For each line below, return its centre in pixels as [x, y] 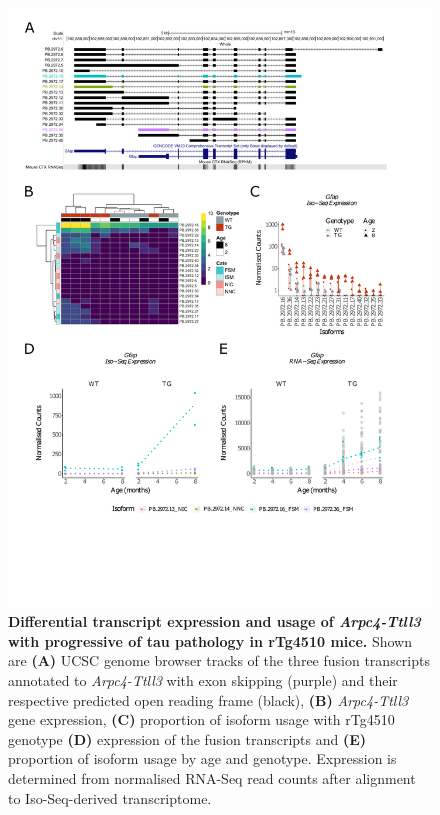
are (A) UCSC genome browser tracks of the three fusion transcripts [219, 660]
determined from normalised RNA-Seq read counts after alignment [212, 778]
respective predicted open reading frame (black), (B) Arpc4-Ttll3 [208, 699]
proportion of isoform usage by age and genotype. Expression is [202, 758]
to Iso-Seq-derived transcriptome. [110, 797]
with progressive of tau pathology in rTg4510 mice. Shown [210, 640]
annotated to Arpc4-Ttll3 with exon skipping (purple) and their [203, 680]
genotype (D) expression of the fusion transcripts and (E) [187, 738]
